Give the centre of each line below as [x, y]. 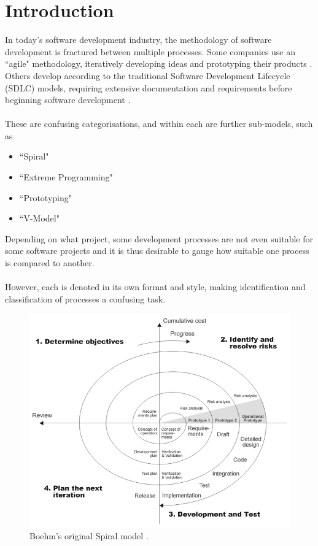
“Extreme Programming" [66, 177]
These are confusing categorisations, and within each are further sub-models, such [159, 124]
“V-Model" [39, 218]
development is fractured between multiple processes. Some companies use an [150, 51]
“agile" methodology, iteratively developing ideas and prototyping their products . [159, 63]
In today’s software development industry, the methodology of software [138, 40]
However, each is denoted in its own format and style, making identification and [155, 287]
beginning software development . [68, 100]
